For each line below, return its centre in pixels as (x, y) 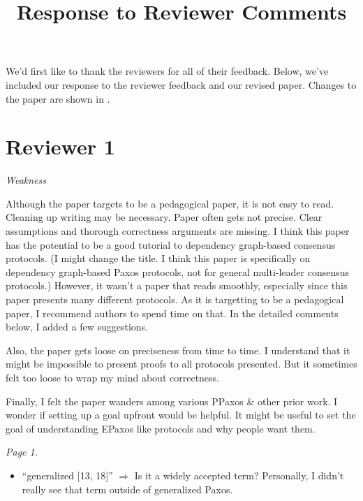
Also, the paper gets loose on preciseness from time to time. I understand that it (178, 350)
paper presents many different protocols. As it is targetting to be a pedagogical (175, 299)
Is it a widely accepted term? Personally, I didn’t (239, 475)
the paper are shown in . (58, 98)
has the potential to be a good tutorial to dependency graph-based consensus (171, 244)
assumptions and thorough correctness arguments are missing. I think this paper (178, 231)
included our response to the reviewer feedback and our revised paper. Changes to (181, 84)
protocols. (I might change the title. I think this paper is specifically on (158, 258)
